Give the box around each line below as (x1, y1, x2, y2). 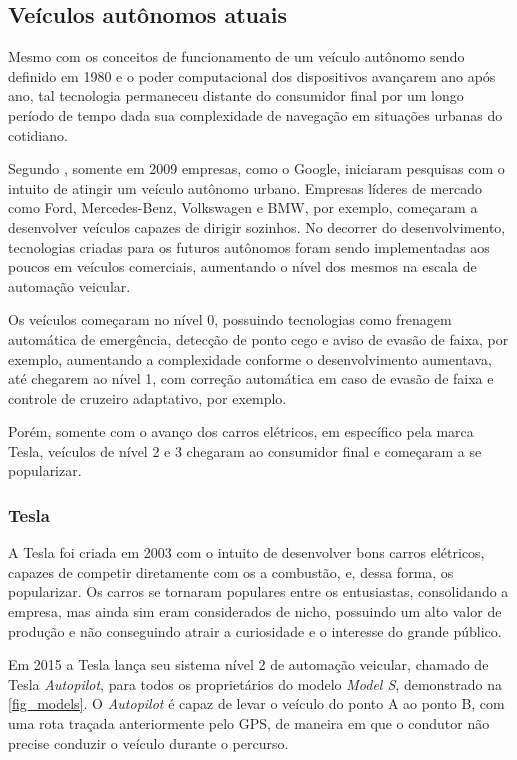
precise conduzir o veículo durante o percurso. (8, 732, 289, 753)
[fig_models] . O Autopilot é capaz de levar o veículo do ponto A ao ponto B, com (8, 693, 505, 714)
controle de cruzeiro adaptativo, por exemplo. (8, 387, 287, 408)
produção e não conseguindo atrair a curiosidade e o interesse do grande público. (8, 620, 502, 641)
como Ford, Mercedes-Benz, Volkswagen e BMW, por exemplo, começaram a (8, 197, 478, 218)
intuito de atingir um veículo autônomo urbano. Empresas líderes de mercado (8, 177, 482, 198)
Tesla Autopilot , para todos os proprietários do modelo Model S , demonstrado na (8, 673, 503, 694)
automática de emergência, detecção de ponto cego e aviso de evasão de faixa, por (8, 328, 509, 349)
